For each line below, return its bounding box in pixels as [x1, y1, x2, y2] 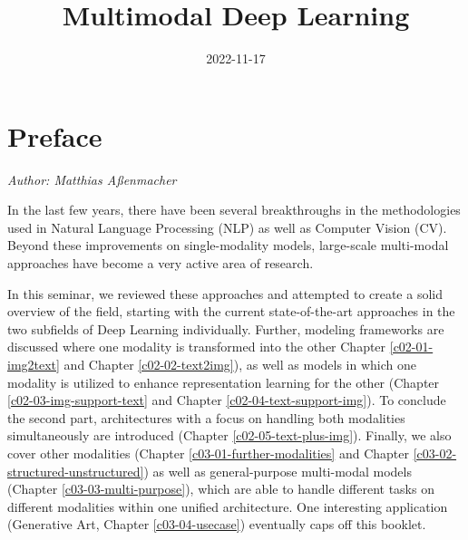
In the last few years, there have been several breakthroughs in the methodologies [7, 200, 461, 219]
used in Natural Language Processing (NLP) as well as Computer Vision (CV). [7, 217, 447, 236]
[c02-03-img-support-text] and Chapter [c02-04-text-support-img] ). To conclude [7, 391, 446, 410]
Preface [7, 117, 102, 154]
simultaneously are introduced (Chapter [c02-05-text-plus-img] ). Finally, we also [7, 426, 452, 445]
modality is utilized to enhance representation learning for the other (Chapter [7, 372, 440, 391]
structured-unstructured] [7, 461, 144, 480]
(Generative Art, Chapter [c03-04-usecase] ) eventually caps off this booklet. [7, 515, 426, 534]
